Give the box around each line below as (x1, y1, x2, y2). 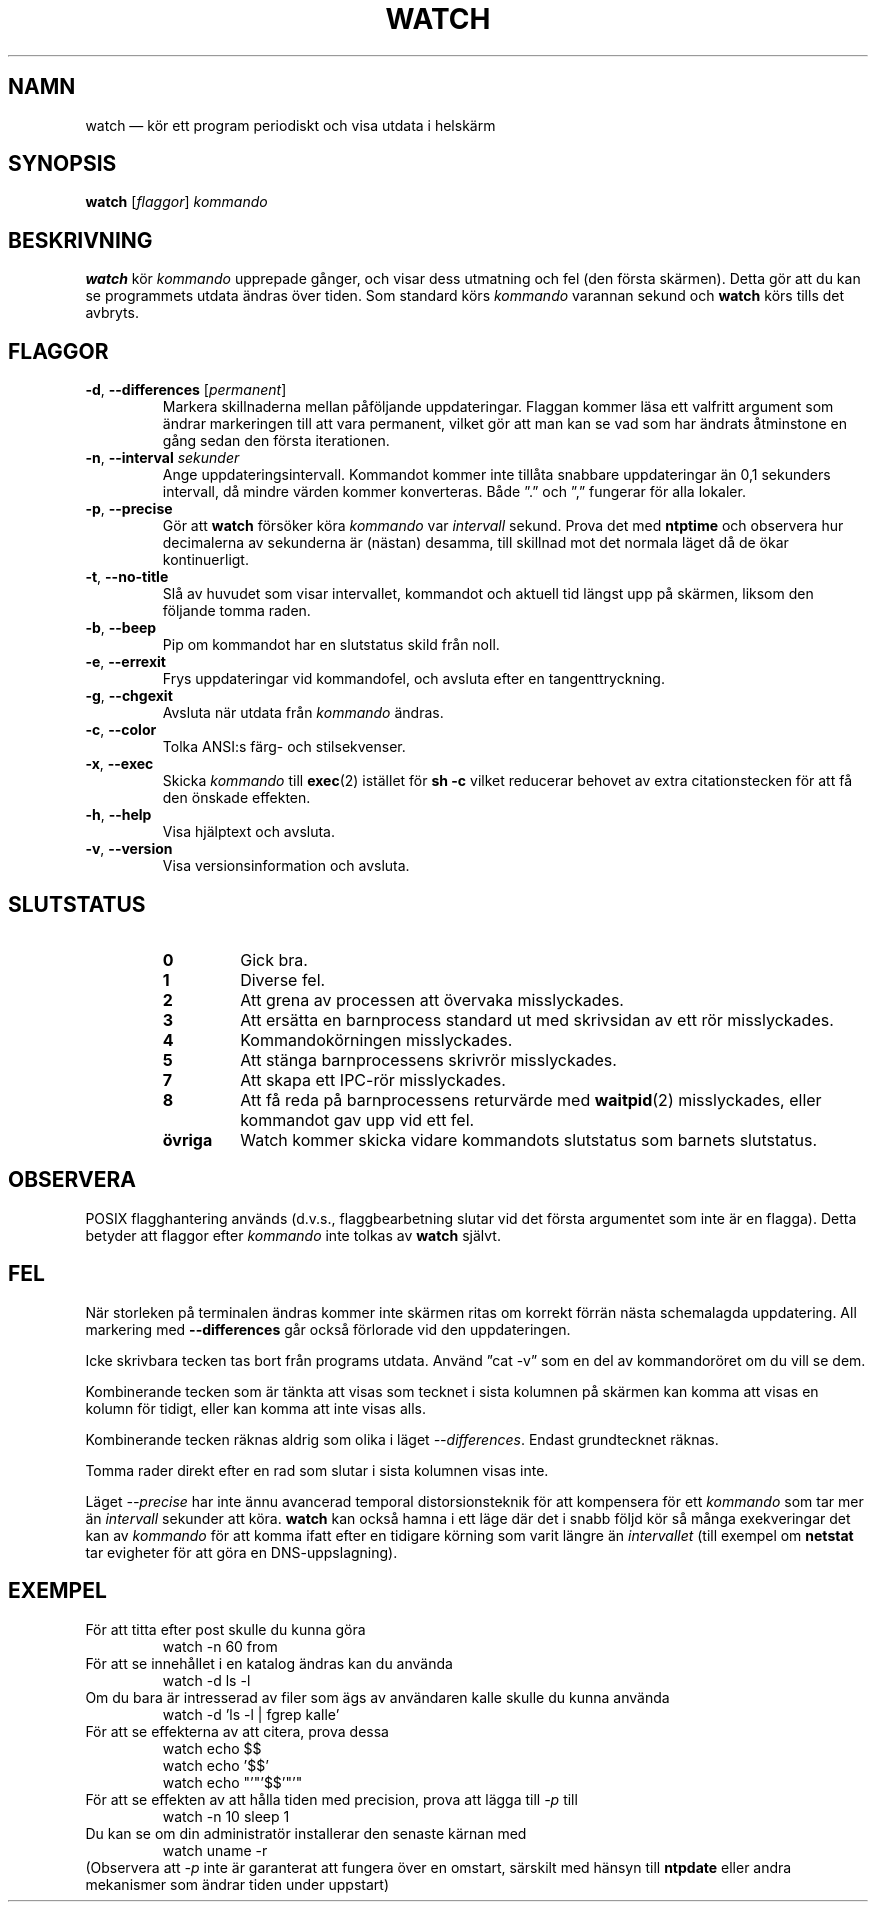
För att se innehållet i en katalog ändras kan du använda (85, 1654, 453, 1672)
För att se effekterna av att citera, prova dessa (85, 1722, 389, 1740)
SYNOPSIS (8, 151, 117, 177)
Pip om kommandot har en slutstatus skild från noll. (162, 636, 500, 654)
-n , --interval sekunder (85, 449, 240, 467)
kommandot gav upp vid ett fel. (240, 1109, 475, 1130)
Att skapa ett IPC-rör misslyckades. (240, 1069, 506, 1090)
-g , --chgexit (85, 687, 173, 705)
